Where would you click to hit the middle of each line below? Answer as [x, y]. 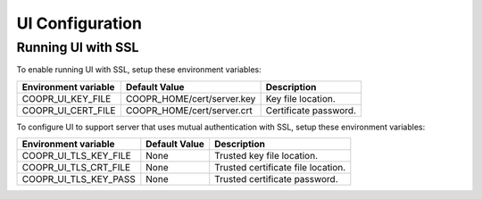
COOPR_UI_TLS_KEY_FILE [76, 156]
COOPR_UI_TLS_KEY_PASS [79, 179]
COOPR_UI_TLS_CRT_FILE [76, 168]
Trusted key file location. [266, 156]
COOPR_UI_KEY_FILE [66, 98]
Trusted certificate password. [276, 179]
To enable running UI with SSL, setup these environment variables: [139, 70]
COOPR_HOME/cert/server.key [191, 98]
